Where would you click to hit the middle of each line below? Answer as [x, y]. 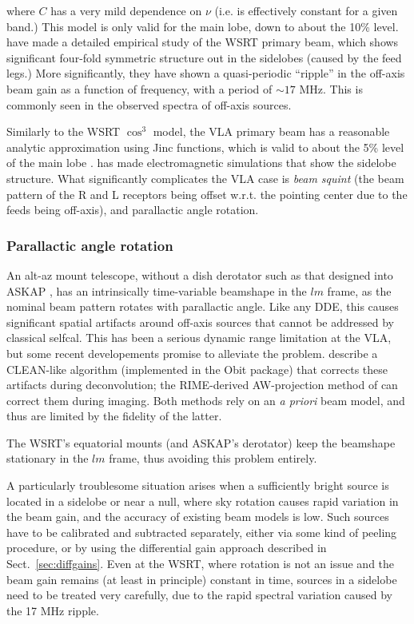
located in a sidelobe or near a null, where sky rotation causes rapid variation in [203, 501]
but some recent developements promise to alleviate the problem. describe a [192, 353]
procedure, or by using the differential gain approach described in [167, 548]
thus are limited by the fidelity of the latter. [114, 416]
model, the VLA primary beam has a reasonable [271, 131]
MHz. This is [331, 88]
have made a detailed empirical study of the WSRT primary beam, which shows [203, 42]
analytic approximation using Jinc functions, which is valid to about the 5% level [205, 147]
